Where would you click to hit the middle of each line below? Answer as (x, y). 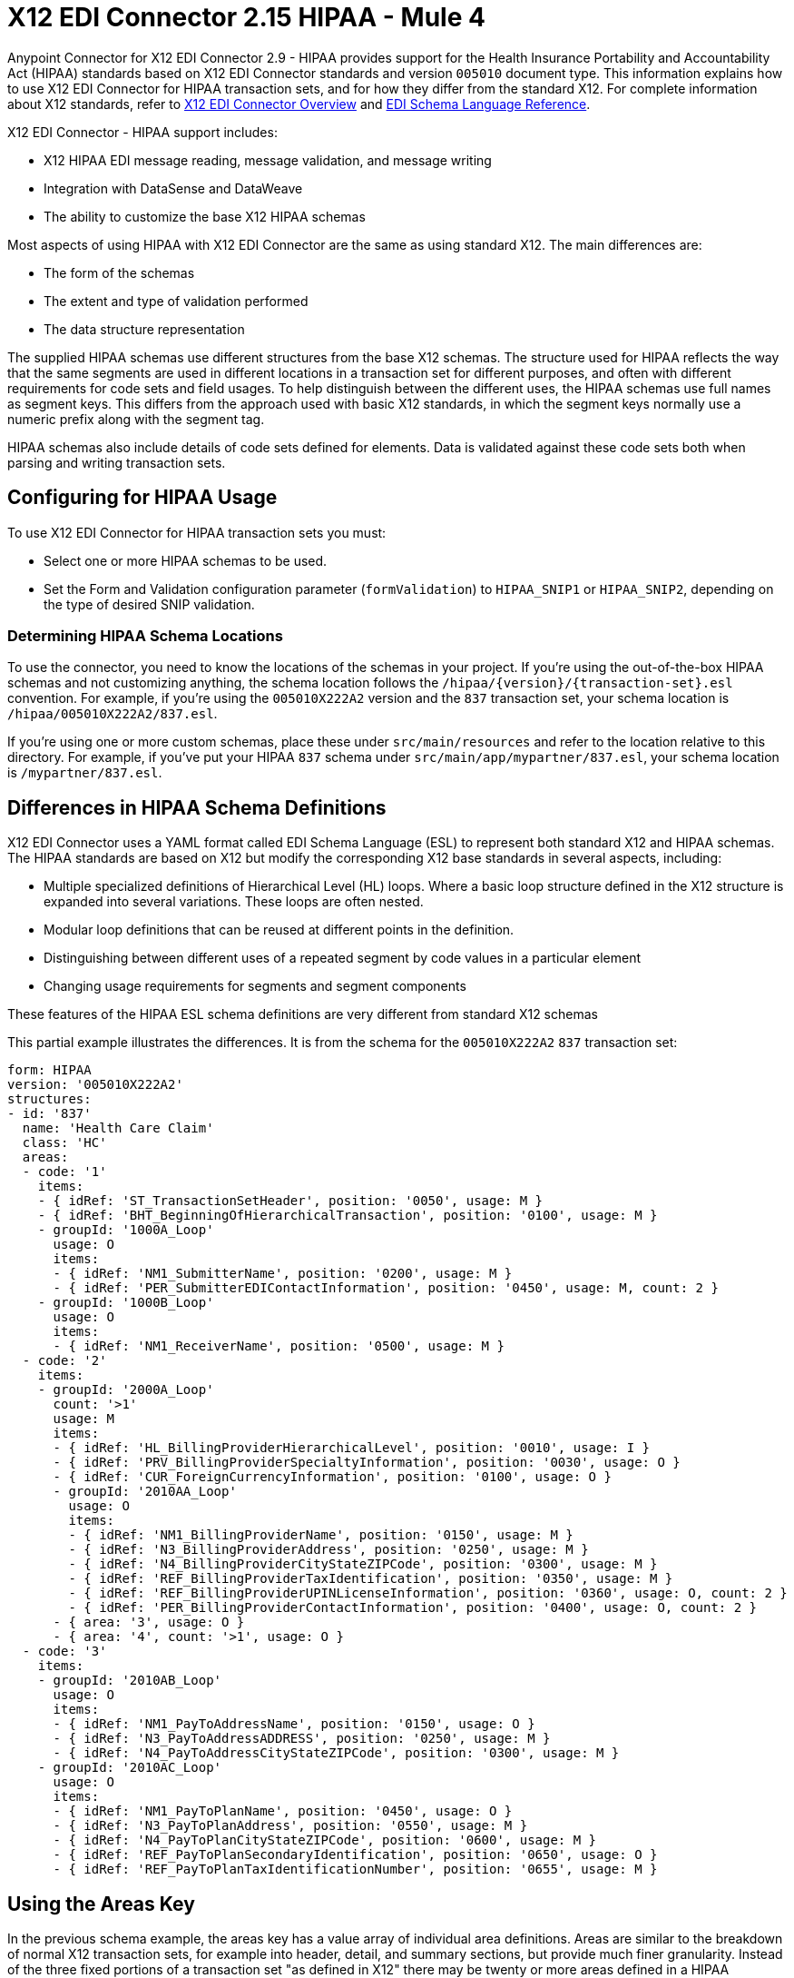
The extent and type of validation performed (176, 301)
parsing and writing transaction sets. (117, 462)
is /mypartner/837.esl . (85, 773)
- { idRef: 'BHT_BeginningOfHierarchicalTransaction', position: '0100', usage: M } (348, 1216)
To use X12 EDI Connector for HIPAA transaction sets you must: (197, 532)
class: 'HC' (64, 1143)
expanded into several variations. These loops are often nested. (234, 902)
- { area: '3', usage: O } (149, 1622)
